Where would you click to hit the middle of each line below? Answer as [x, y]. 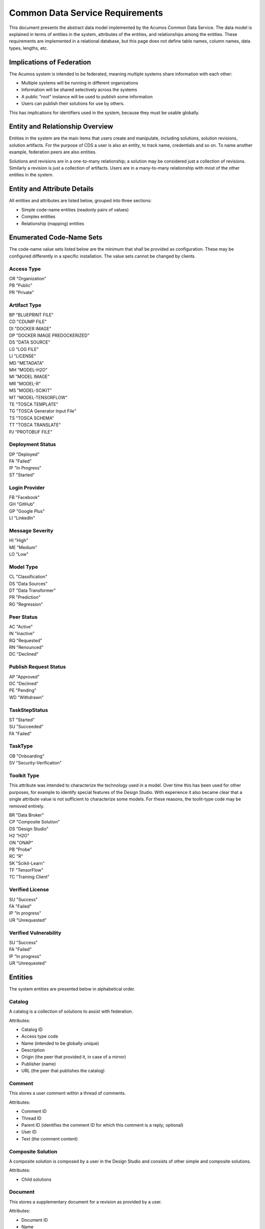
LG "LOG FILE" [24, 349]
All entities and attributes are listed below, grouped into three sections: [80, 201]
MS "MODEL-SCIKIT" [30, 390]
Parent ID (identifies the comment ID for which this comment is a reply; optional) [102, 1125]
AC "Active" [21, 626]
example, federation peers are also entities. [53, 152]
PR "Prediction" [25, 597]
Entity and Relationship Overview [61, 127]
